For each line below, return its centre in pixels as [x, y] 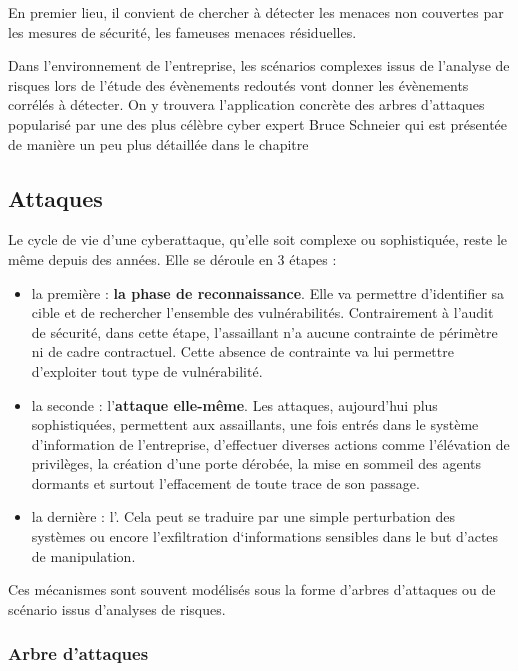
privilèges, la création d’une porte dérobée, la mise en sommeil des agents [256, 463]
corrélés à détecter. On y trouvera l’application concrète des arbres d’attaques [246, 104]
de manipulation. [83, 555]
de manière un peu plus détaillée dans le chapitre [158, 143]
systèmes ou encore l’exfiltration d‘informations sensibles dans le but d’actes [265, 536]
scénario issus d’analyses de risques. [117, 608]
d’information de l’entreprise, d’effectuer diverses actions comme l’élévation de [270, 443]
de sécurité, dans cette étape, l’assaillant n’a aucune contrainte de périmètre [264, 331]
